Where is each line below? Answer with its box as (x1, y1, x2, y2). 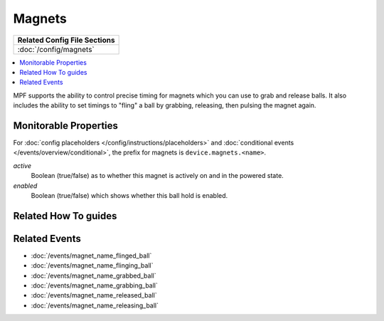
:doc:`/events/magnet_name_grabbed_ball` (31, 271, 156, 280)
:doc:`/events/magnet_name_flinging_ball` (31, 261, 154, 270)
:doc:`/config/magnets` (17, 44, 95, 54)
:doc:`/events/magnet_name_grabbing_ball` (31, 281, 158, 290)
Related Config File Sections (17, 35, 115, 45)
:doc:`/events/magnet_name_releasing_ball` (31, 301, 159, 310)
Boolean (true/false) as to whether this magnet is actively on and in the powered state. (31, 172, 284, 180)
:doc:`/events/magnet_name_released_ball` (31, 291, 157, 300)
